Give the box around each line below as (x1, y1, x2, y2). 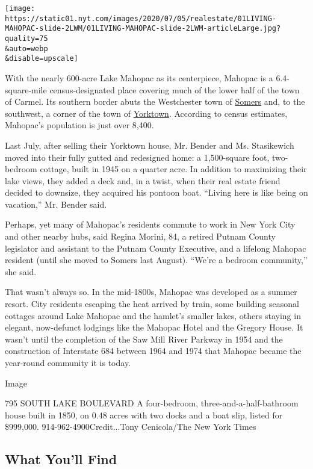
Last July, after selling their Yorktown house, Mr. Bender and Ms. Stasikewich (5, 138, 294, 151)
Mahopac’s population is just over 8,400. (5, 119, 154, 131)
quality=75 (5, 34, 48, 43)
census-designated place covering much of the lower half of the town (49, 83, 300, 96)
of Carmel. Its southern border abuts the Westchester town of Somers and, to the (5, 95, 305, 108)
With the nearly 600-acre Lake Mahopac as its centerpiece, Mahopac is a (5, 71, 273, 84)
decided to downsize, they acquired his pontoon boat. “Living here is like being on (5, 186, 308, 199)
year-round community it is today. (5, 356, 131, 368)
